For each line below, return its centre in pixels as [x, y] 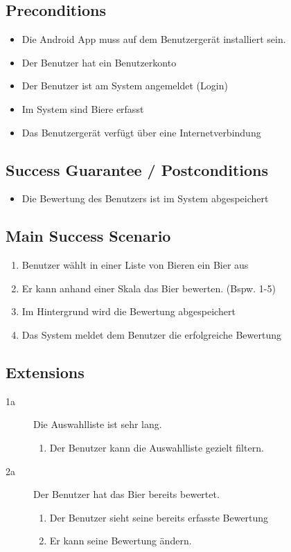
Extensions [45, 372]
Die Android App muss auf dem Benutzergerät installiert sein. [154, 39]
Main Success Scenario [88, 236]
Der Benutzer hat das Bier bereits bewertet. [126, 494]
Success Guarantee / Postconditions [137, 169]
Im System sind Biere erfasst [83, 108]
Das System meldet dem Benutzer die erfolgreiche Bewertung [151, 334]
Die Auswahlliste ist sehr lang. [98, 424]
